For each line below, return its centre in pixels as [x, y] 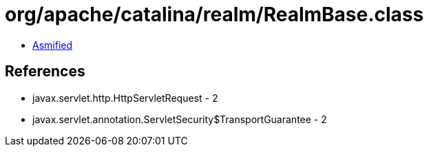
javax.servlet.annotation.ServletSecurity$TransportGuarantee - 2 [180, 119]
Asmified [53, 45]
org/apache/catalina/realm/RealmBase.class [214, 14]
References [45, 72]
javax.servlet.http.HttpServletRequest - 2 [125, 98]
